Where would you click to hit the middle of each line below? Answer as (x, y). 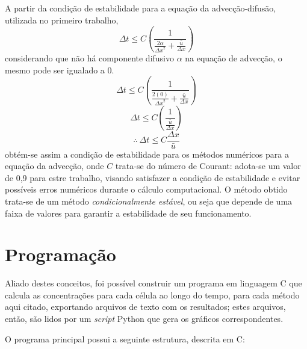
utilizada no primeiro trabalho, (62, 20)
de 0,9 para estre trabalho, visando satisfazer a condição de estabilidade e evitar (153, 177)
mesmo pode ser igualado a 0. (60, 69)
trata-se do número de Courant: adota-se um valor (208, 166)
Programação (60, 254)
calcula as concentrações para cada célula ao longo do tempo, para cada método (152, 295)
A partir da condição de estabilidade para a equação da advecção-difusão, (141, 8)
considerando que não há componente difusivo (89, 58)
